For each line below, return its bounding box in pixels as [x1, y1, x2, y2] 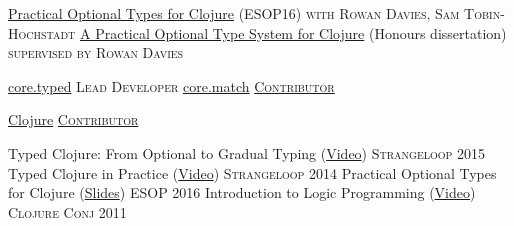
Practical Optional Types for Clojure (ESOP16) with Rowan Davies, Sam [8, 3, 460, 23]
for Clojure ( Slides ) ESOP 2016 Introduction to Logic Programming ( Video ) [8, 182, 476, 203]
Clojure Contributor [8, 109, 139, 130]
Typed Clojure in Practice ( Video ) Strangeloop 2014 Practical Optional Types [8, 162, 497, 183]
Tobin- [464, 3, 505, 23]
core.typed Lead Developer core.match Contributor [8, 75, 335, 96]
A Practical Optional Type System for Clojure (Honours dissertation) [79, 22, 507, 43]
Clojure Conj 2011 [8, 201, 127, 222]
